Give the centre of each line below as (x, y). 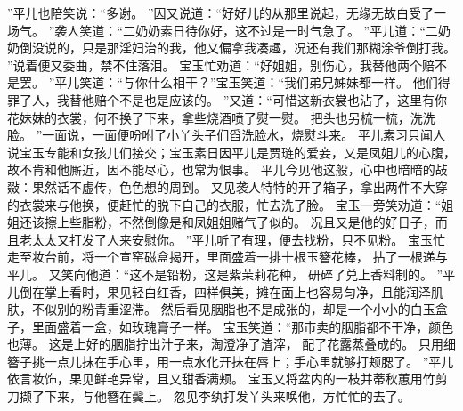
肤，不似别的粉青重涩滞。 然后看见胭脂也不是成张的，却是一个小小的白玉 (221, 309)
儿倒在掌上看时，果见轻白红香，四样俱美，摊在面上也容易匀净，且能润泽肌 (225, 291)
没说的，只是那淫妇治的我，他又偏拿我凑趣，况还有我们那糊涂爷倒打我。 (244, 48)
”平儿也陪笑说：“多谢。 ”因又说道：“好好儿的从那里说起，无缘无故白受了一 (227, 12)
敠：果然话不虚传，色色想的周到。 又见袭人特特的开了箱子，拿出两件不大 (221, 186)
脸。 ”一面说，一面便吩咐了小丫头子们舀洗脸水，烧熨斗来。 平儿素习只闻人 (226, 135)
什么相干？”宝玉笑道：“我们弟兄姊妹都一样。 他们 (292, 82)
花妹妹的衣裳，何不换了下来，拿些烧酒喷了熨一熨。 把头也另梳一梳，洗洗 (221, 117)
